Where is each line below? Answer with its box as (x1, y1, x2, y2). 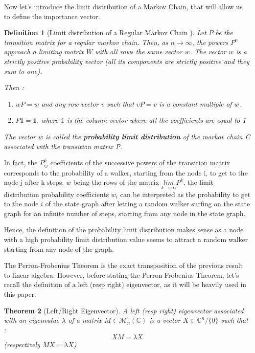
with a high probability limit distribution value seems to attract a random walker (4, 234, 248, 244)
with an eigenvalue (4, 315, 60, 325)
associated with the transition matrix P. (4, 141, 122, 151)
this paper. (4, 289, 36, 299)
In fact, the (4, 157, 38, 168)
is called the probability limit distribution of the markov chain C (46, 131, 250, 141)
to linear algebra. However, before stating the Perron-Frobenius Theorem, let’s (4, 269, 239, 280)
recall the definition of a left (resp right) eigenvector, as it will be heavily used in (4, 279, 247, 289)
